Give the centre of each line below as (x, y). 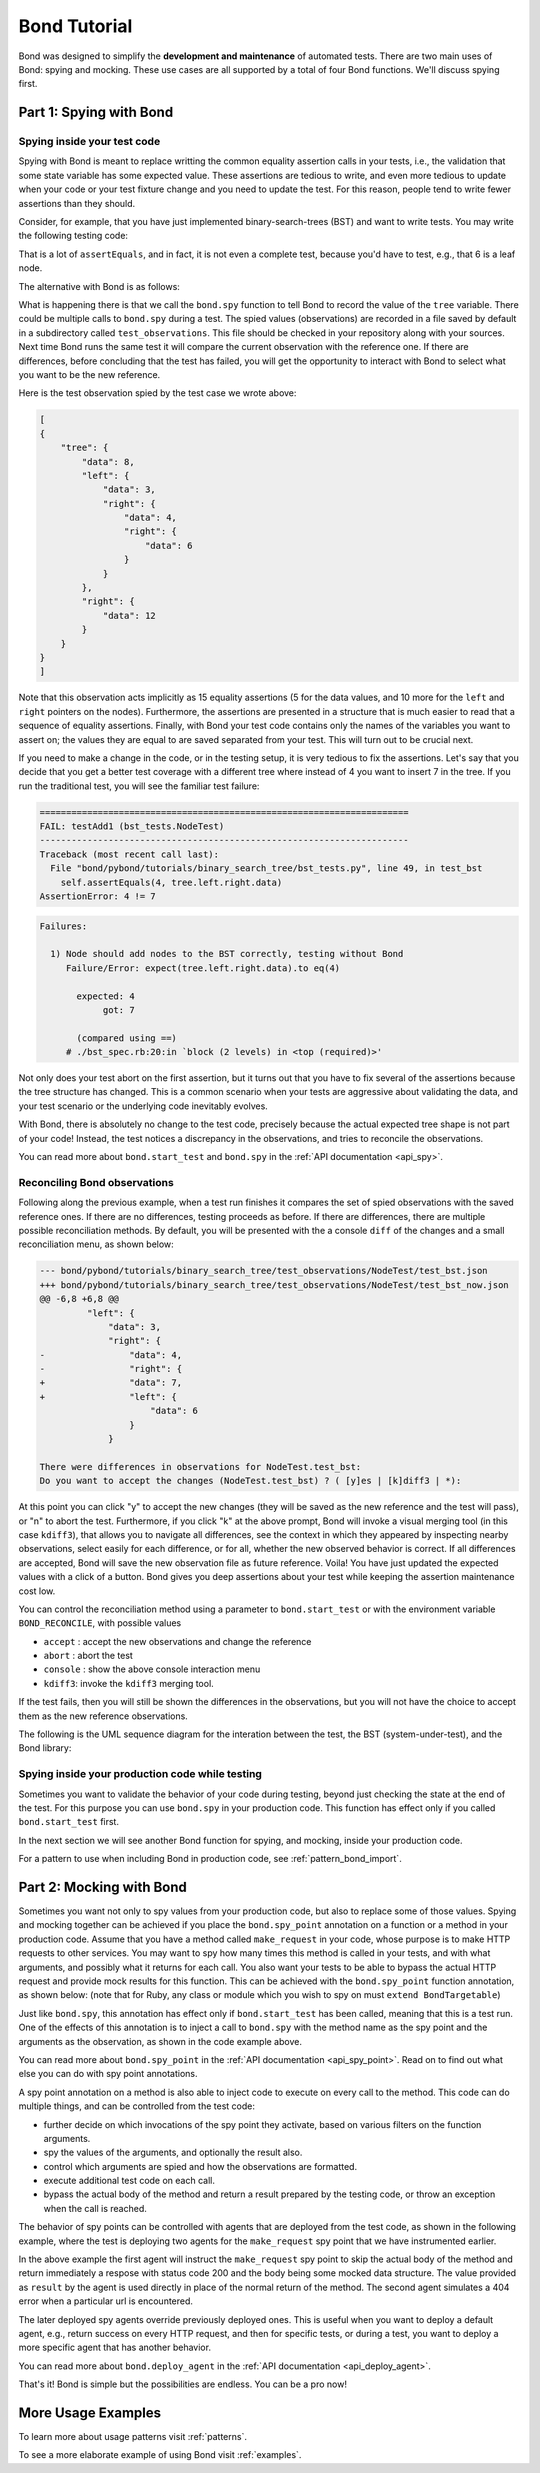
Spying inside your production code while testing (140, 1774)
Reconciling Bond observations (96, 1182)
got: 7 (118, 1009)
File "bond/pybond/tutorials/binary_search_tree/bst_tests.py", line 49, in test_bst (266, 868)
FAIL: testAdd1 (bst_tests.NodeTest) (132, 826)
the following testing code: (73, 236)
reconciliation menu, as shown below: (96, 1244)
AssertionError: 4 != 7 (98, 896)
